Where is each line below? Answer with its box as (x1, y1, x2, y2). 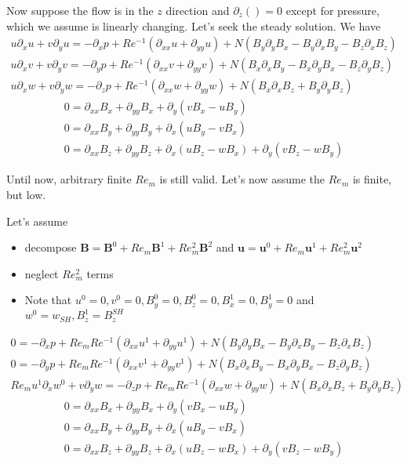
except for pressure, (285, 2, 380, 18)
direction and (165, 2, 230, 18)
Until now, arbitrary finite (6, 171, 132, 187)
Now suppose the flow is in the (6, 2, 154, 18)
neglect (24, 265, 59, 281)
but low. (6, 186, 46, 202)
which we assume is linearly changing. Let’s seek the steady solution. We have (6, 17, 381, 34)
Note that (24, 292, 72, 308)
